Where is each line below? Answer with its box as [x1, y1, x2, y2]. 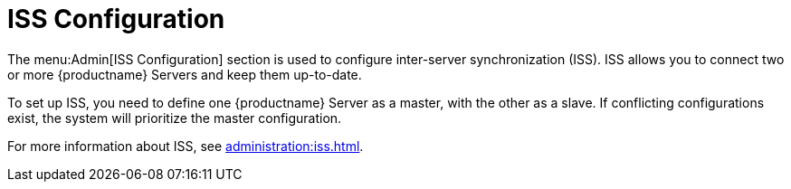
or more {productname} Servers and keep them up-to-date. [7, 66, 362, 82]
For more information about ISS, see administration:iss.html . [7, 137, 364, 154]
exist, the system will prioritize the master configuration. [7, 109, 342, 126]
